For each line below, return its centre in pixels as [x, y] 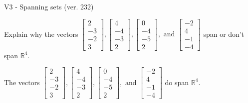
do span [177, 82]
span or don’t [224, 34]
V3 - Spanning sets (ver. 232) [49, 6]
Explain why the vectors [41, 34]
